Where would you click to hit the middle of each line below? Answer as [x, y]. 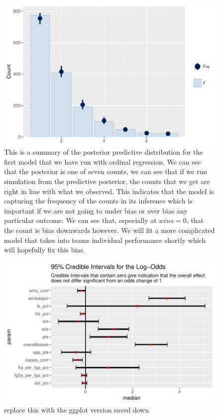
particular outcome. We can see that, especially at [80, 220]
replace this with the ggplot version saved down [77, 410]
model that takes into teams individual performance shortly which [105, 240]
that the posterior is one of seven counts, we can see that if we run [106, 171]
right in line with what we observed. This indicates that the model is [109, 191]
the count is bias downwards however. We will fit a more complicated [109, 230]
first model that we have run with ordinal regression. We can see [103, 161]
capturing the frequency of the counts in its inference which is [98, 201]
